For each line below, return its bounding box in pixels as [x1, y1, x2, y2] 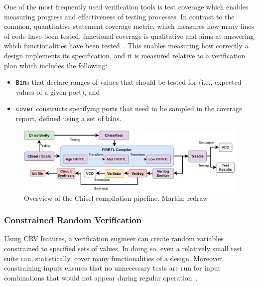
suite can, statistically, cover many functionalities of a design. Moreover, [4, 253, 224, 263]
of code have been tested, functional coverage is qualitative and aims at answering [4, 30, 255, 41]
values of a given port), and [15, 86, 100, 97]
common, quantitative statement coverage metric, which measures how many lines [4, 21, 255, 31]
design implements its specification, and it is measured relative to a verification [4, 50, 246, 60]
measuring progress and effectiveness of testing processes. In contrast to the [4, 11, 235, 21]
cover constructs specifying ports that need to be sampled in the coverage [15, 103, 243, 114]
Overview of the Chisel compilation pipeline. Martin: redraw [24, 192, 208, 203]
